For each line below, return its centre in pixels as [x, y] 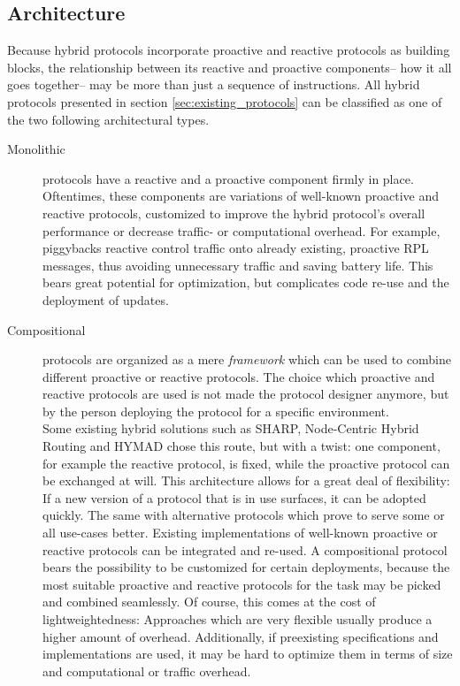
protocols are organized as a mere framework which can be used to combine [247, 359]
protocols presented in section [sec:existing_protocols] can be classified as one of [225, 101]
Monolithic [36, 149]
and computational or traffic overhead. [147, 671]
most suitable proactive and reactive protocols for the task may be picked [242, 584]
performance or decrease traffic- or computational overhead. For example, [241, 230]
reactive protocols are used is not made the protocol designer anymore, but [246, 394]
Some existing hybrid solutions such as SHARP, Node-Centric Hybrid [231, 428]
